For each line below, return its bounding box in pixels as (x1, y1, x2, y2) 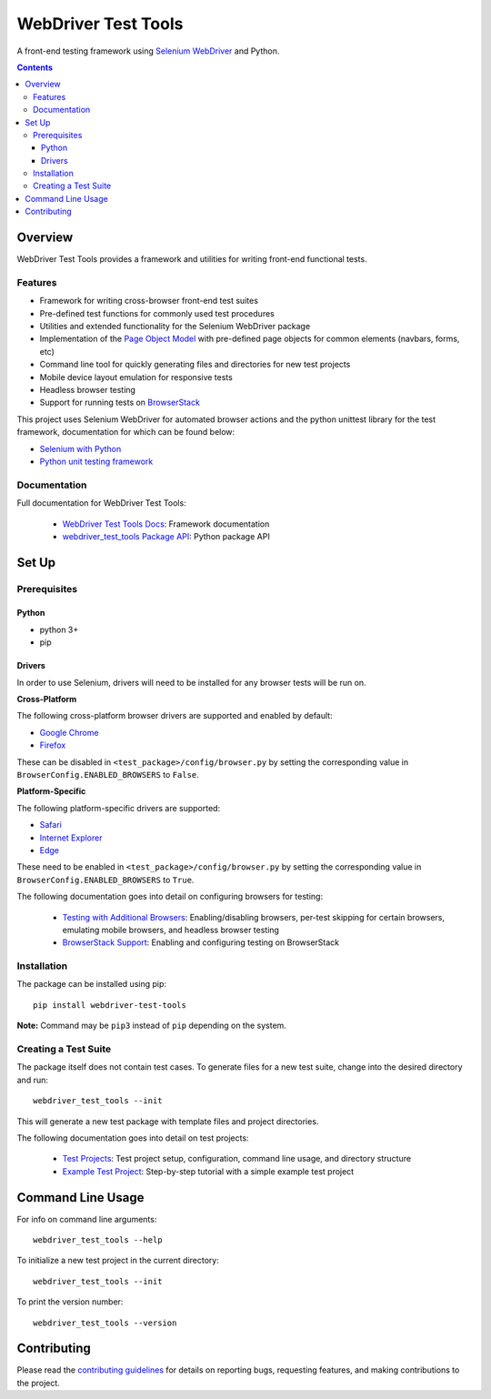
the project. (16, 1377, 61, 1388)
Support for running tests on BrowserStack (39, 397, 200, 408)
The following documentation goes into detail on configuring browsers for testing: (16, 891, 323, 902)
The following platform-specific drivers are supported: (16, 802, 221, 813)
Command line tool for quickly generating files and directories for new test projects (39, 359, 351, 370)
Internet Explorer (39, 832, 103, 843)
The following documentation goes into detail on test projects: (16, 1132, 249, 1143)
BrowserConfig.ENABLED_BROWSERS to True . (16, 874, 195, 885)
